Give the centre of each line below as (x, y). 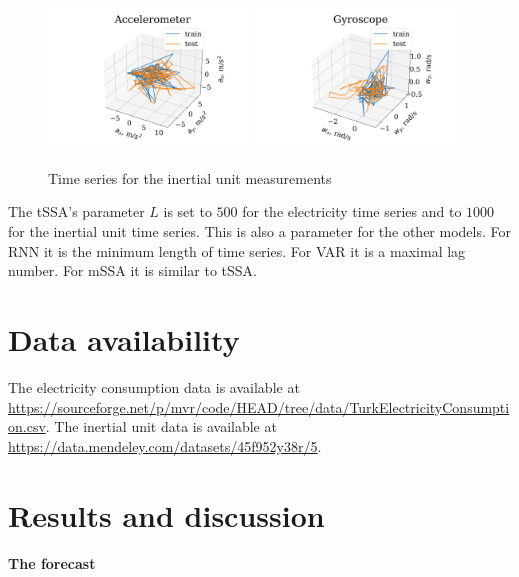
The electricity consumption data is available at (154, 386)
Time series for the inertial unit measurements (190, 177)
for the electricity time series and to (352, 211)
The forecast (52, 563)
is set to (187, 211)
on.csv (27, 426)
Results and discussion (166, 514)
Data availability (124, 339)
